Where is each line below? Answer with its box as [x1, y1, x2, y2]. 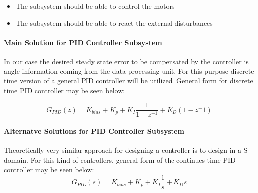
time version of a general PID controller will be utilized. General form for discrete [4, 75, 253, 86]
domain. [4, 154, 29, 165]
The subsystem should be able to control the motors [15, 1, 175, 11]
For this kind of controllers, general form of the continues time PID [30, 154, 236, 165]
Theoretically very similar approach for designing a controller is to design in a [4, 145, 241, 155]
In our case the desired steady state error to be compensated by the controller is [4, 56, 249, 66]
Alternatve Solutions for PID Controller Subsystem [4, 126, 184, 136]
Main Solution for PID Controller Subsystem [4, 37, 162, 47]
